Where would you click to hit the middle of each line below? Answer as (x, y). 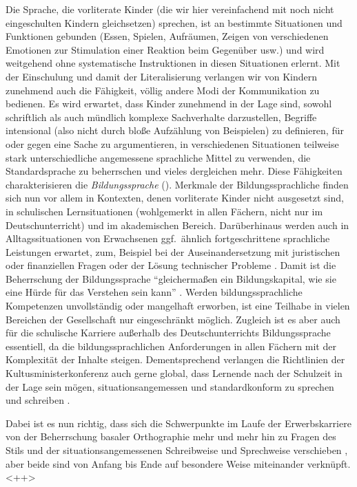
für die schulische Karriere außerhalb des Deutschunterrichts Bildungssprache (168, 333)
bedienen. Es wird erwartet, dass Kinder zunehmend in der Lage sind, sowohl (169, 104)
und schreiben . (38, 400)
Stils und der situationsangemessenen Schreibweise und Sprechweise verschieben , (177, 450)
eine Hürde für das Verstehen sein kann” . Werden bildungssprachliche (154, 292)
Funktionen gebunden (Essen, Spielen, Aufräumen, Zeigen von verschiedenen (167, 36)
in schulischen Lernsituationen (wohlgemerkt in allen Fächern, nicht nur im (164, 211)
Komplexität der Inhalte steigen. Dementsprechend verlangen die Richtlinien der (175, 359)
